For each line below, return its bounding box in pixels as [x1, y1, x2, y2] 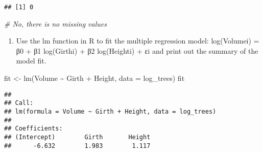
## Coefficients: [4, 125, 63, 133]
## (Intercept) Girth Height [4, 133, 151, 141]
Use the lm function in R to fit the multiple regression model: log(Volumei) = [16, 35, 259, 46]
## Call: [4, 99, 34, 107]
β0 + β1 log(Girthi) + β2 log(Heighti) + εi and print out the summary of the [16, 45, 258, 56]
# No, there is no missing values [4, 18, 107, 29]
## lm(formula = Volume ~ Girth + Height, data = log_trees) [4, 107, 217, 115]
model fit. [16, 55, 46, 66]
